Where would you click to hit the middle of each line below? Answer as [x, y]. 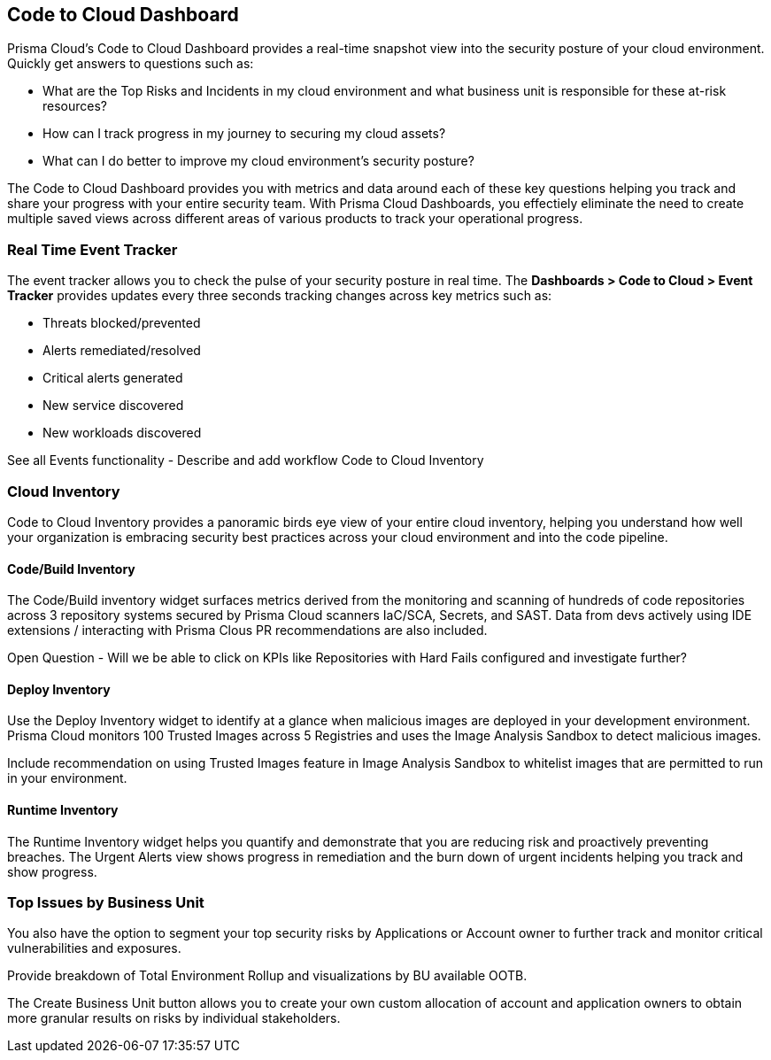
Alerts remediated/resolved [122, 351]
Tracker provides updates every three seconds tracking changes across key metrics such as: [280, 296]
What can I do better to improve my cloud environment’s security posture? [258, 161]
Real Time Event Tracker [93, 249]
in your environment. [67, 778]
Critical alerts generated [113, 378]
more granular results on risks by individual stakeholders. [174, 1018]
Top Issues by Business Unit [106, 902]
